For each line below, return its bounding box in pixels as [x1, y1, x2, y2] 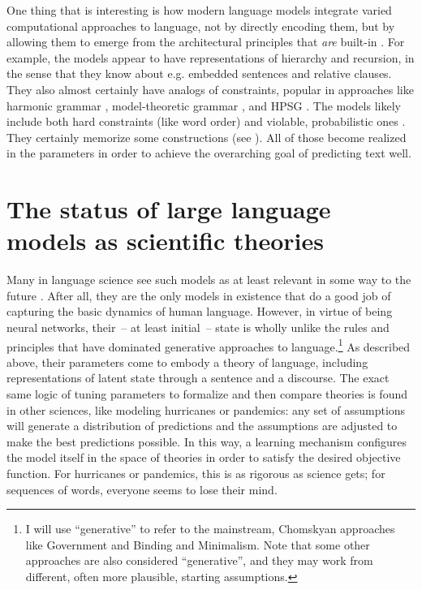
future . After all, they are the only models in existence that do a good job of [6, 286, 391, 304]
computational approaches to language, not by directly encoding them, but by [6, 17, 395, 34]
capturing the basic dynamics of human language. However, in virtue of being [6, 303, 393, 320]
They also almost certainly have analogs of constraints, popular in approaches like [6, 80, 414, 97]
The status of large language [6, 192, 331, 226]
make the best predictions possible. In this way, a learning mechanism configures [6, 433, 407, 450]
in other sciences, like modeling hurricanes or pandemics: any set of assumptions [6, 401, 406, 418]
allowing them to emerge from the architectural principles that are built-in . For [6, 33, 405, 50]
